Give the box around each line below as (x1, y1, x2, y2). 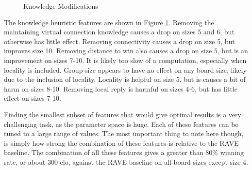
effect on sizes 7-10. (4, 93, 61, 103)
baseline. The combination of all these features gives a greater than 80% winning (4, 147, 244, 157)
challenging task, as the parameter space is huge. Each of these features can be (4, 119, 238, 129)
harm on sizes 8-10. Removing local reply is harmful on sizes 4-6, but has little (4, 83, 238, 93)
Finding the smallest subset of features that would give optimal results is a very (4, 109, 241, 119)
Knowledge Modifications (23, 1, 98, 11)
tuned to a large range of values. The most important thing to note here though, (4, 128, 244, 139)
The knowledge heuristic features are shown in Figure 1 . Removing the (4, 17, 214, 27)
